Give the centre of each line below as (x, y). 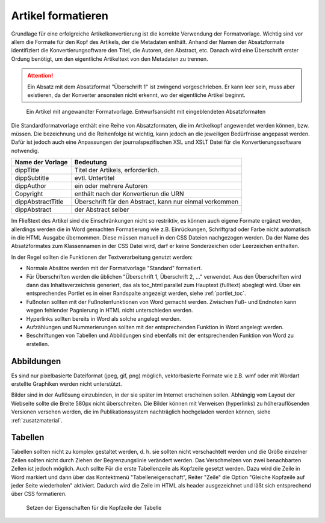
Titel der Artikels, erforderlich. (117, 170)
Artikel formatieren (60, 16)
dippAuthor (31, 186)
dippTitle (27, 170)
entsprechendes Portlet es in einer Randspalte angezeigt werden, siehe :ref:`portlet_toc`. (136, 293)
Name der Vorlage (41, 162)
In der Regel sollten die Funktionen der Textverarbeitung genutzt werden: (102, 257)
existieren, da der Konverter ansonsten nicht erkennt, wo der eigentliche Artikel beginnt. (137, 95)
